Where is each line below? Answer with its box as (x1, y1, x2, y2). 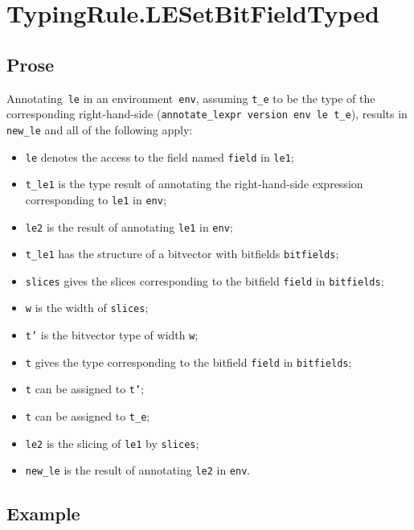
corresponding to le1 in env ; (25, 191, 166, 207)
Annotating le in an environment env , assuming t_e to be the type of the (6, 89, 375, 106)
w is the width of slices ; (25, 299, 149, 316)
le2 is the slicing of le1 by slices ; (25, 434, 199, 451)
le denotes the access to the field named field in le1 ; (25, 148, 294, 165)
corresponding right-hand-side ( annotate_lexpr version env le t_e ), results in (6, 105, 408, 122)
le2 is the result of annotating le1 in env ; (25, 218, 233, 235)
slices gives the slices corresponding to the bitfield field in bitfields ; (25, 272, 384, 289)
